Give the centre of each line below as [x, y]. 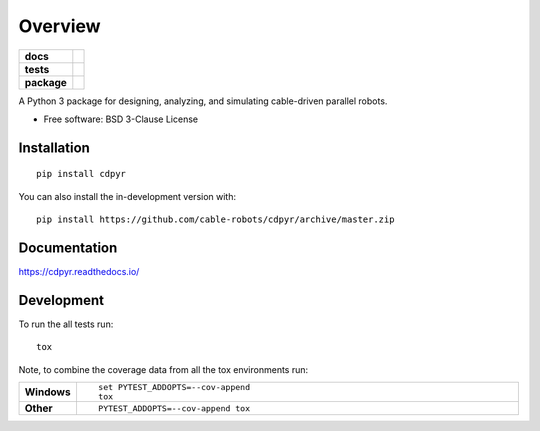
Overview [59, 26]
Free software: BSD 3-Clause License [121, 119]
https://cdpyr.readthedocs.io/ [79, 272]
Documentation [68, 247]
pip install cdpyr [81, 174]
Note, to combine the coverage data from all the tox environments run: [163, 369]
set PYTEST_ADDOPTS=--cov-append [174, 387]
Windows [47, 392]
